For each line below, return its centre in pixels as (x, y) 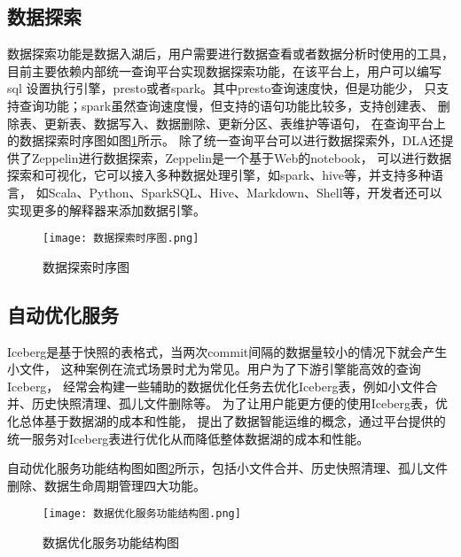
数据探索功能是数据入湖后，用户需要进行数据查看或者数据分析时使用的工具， (230, 54)
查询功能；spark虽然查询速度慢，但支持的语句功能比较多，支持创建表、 (227, 105)
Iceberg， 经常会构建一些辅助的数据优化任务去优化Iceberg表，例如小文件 (216, 386)
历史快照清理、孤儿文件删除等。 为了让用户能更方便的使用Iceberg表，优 (240, 403)
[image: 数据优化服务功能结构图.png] (142, 514)
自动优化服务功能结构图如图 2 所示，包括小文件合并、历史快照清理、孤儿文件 (227, 468)
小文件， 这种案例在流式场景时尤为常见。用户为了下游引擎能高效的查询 (214, 369)
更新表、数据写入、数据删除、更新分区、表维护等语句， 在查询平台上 (245, 123)
